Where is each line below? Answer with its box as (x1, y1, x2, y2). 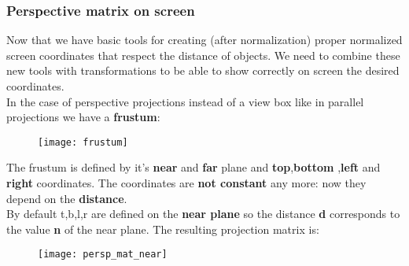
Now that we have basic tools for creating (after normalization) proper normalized (6, 31, 403, 48)
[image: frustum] (38, 136, 128, 148)
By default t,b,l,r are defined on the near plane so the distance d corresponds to (6, 205, 400, 222)
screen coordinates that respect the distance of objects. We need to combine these (6, 46, 400, 63)
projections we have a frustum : (6, 109, 160, 125)
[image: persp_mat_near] (38, 249, 168, 260)
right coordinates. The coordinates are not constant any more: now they (6, 175, 367, 191)
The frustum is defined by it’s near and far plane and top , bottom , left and (6, 159, 381, 175)
